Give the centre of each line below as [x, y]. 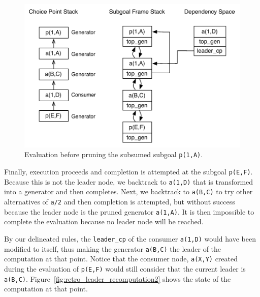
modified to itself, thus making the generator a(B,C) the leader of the [113, 248]
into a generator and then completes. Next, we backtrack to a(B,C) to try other [128, 191]
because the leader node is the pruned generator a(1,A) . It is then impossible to [129, 211]
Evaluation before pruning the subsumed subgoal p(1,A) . [114, 154]
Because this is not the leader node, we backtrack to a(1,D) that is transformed [129, 181]
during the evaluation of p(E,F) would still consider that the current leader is [125, 268]
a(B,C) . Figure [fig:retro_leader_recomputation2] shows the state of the [118, 278]
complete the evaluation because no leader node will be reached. [104, 221]
